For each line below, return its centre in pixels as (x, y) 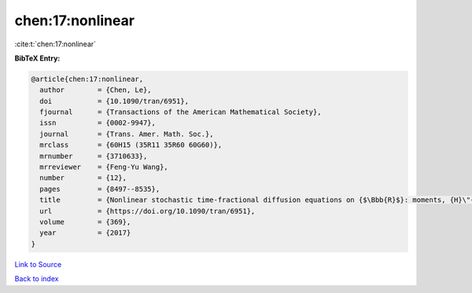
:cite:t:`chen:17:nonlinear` (55, 44)
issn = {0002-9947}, (98, 123)
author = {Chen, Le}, (96, 90)
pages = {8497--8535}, (100, 189)
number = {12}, (83, 178)
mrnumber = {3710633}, (94, 156)
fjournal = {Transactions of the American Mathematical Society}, (181, 112)
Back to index (37, 279)
